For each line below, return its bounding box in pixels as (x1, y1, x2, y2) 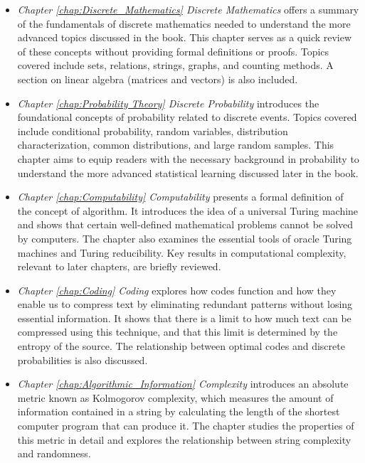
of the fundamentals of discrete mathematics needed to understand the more (17, 16, 351, 31)
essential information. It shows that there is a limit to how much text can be (17, 310, 351, 325)
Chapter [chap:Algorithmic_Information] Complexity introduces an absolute (17, 376, 349, 391)
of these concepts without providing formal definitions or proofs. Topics (17, 43, 329, 58)
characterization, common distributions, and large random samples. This (17, 137, 334, 152)
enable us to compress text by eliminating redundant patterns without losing (17, 297, 353, 312)
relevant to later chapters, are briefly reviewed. (17, 259, 221, 274)
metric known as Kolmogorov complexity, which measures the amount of (17, 390, 334, 405)
